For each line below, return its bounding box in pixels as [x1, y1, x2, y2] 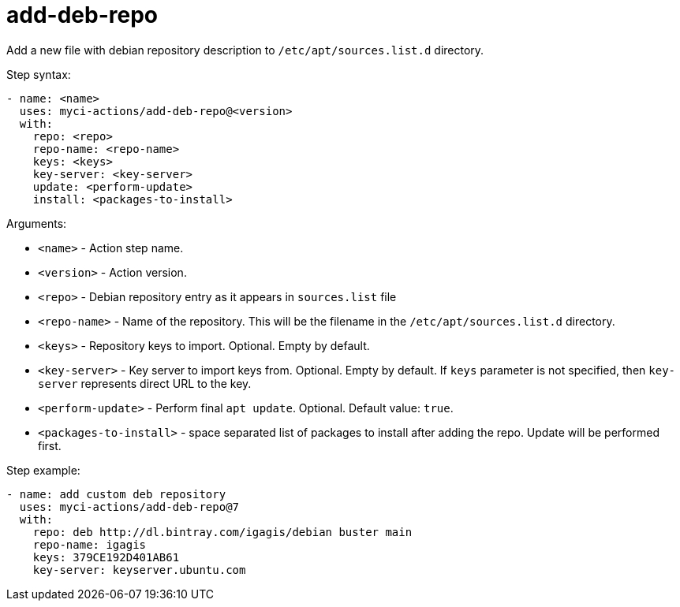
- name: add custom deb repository [6, 487, 226, 501]
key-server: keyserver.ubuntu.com [32, 563, 246, 576]
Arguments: [6, 216, 67, 230]
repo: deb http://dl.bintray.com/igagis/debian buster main [32, 525, 413, 538]
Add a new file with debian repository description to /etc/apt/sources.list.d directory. [6, 43, 484, 57]
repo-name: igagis [32, 538, 147, 551]
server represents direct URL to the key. [38, 376, 252, 390]
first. [38, 438, 62, 452]
